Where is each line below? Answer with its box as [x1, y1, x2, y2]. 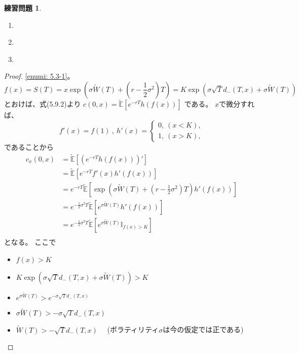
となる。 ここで [4, 237, 56, 247]
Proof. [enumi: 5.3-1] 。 [4, 71, 74, 81]
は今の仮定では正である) [163, 324, 244, 335]
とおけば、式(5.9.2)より [4, 99, 81, 109]
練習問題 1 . [4, 3, 42, 13]
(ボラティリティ [107, 324, 159, 335]
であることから [4, 141, 54, 152]
